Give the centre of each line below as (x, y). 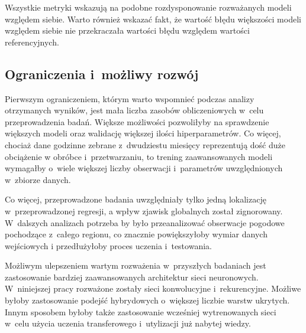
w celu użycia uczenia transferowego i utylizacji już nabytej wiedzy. (128, 323)
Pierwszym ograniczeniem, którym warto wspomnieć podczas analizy (130, 98)
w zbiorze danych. (38, 179)
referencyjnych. (32, 42)
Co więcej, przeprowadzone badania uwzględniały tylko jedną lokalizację (136, 199)
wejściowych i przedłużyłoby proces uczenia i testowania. (108, 245)
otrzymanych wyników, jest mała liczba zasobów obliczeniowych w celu (134, 110)
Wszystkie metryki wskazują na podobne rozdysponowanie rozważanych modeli (148, 7)
